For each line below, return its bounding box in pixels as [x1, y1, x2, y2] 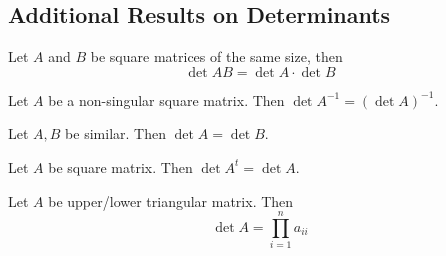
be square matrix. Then [48, 156, 193, 177]
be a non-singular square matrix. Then [48, 89, 285, 110]
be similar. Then [65, 123, 166, 144]
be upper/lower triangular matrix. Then [48, 190, 294, 211]
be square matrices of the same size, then [90, 46, 343, 67]
